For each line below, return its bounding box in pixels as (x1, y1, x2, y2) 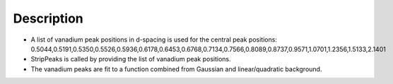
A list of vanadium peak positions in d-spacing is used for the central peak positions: (30, 35, 277, 44)
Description (13, 11, 84, 26)
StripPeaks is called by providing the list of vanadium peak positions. (30, 55, 231, 64)
